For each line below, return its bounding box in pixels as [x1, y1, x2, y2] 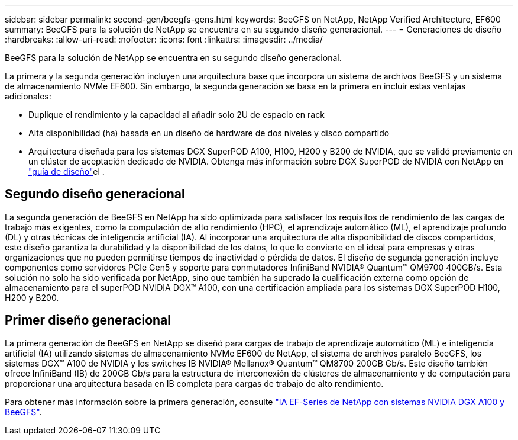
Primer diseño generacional [5, 313, 171, 328]
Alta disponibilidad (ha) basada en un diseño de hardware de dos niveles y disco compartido [28, 128, 390, 138]
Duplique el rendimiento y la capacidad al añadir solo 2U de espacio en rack [28, 110, 325, 120]
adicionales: [5, 91, 51, 101]
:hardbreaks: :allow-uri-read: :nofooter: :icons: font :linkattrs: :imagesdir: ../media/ [5, 34, 323, 44]
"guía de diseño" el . [28, 166, 105, 176]
